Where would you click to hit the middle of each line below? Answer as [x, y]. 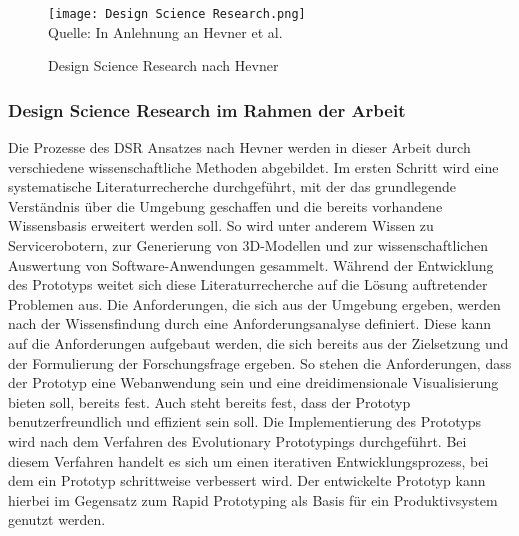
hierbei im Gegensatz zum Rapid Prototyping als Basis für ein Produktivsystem [253, 499]
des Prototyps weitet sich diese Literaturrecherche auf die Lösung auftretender [248, 284]
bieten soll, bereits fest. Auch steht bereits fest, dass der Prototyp [209, 401]
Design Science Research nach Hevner [163, 65]
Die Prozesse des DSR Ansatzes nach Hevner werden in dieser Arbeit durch [239, 147]
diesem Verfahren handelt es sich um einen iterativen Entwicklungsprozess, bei [248, 460]
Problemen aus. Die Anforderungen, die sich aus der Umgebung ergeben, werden [254, 303]
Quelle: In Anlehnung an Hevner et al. [165, 31]
